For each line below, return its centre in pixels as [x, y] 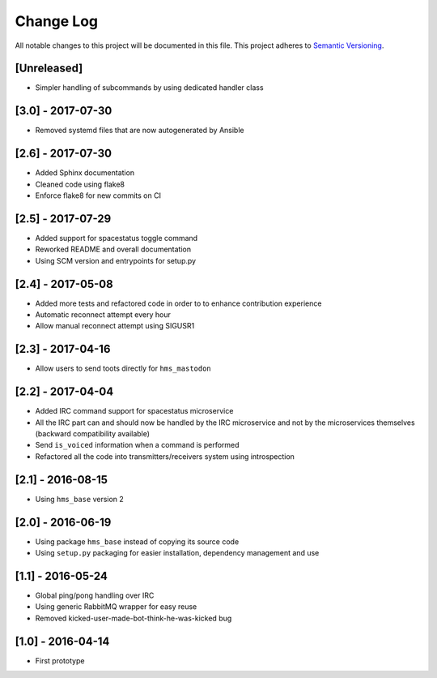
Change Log [57, 21]
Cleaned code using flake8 [80, 184]
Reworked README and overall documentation [113, 249]
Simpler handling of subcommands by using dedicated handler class [149, 88]
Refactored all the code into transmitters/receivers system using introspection [165, 456]
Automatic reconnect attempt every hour [103, 315]
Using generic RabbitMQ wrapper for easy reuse [116, 607]
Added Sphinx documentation [85, 173]
